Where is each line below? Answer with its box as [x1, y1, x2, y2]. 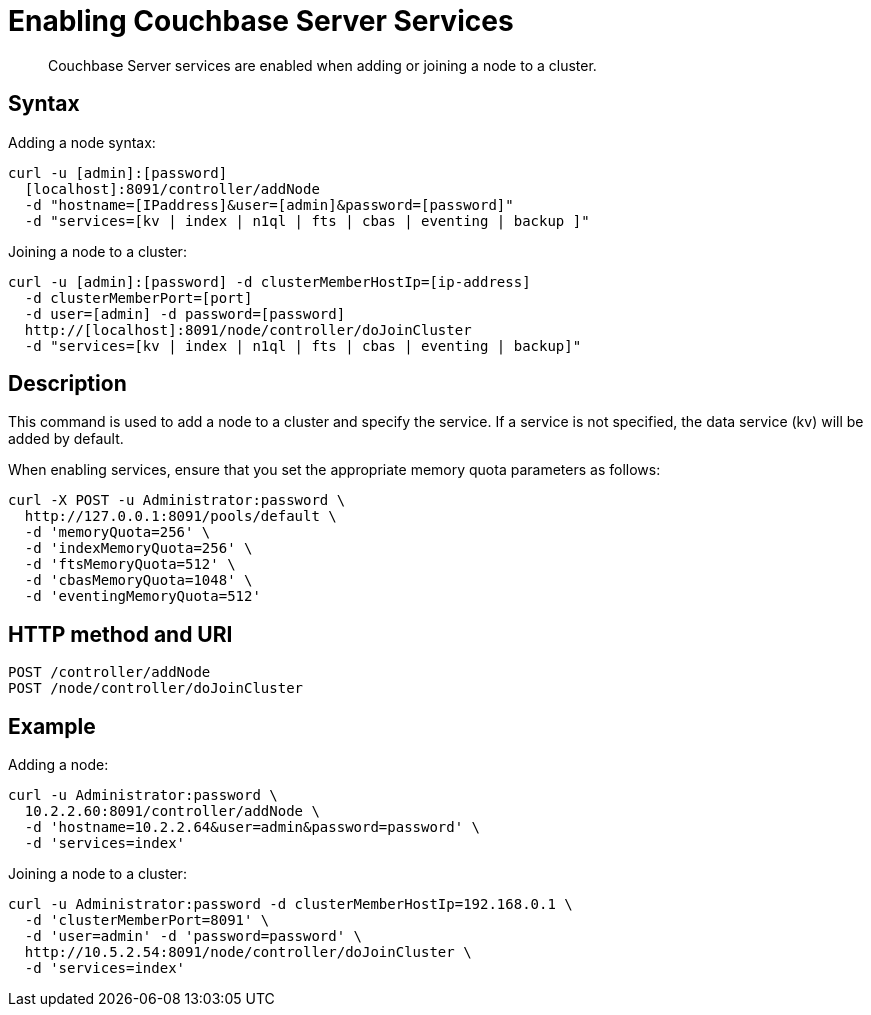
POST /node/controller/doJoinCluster [8, 680, 304, 697]
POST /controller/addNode [8, 664, 211, 681]
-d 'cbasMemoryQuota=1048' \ [24, 572, 253, 589]
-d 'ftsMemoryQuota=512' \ [24, 556, 236, 573]
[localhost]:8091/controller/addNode [24, 180, 320, 197]
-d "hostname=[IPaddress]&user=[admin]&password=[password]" [24, 196, 514, 213]
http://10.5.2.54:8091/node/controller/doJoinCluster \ [24, 944, 472, 961]
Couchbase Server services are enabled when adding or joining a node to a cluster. [48, 56, 597, 74]
